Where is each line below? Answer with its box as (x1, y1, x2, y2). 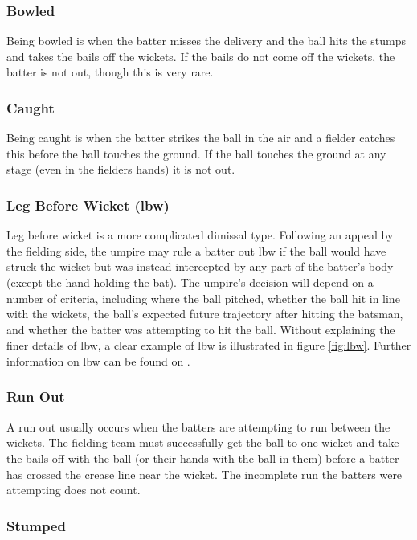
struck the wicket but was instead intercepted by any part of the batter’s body (6, 258, 394, 275)
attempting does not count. (6, 481, 141, 498)
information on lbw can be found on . (6, 352, 190, 369)
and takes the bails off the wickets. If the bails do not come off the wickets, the (6, 47, 395, 64)
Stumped (6, 515, 66, 535)
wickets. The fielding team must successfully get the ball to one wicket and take (6, 434, 399, 451)
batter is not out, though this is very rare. (6, 63, 214, 80)
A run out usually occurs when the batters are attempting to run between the (6, 418, 390, 435)
